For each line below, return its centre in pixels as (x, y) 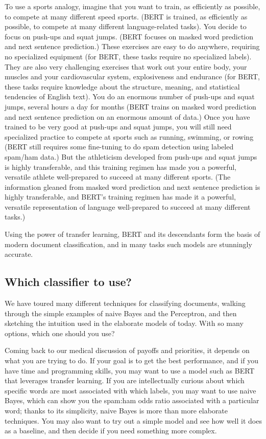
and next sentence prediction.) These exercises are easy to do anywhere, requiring (132, 46)
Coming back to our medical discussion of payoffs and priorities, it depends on (127, 350)
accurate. (19, 254)
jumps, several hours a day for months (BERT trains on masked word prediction (130, 106)
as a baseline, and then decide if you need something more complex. (111, 431)
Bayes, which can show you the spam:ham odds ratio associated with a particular (132, 400)
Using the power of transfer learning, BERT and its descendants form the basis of (132, 234)
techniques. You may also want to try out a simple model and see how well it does (133, 420)
